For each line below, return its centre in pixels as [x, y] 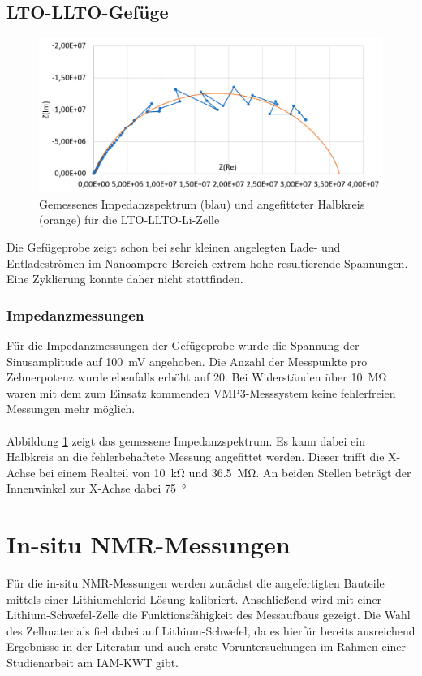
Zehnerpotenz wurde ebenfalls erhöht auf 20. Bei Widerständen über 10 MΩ [197, 377]
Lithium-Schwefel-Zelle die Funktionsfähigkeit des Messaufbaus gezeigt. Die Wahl [209, 615]
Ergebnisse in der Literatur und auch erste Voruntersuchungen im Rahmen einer [206, 646]
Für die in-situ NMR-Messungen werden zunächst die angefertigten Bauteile [196, 583]
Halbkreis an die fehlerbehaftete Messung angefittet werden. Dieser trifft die [196, 456]
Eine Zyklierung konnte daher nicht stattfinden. [125, 279]
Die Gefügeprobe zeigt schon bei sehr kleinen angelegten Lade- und [174, 247]
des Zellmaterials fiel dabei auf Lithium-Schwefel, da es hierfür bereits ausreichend [211, 630]
